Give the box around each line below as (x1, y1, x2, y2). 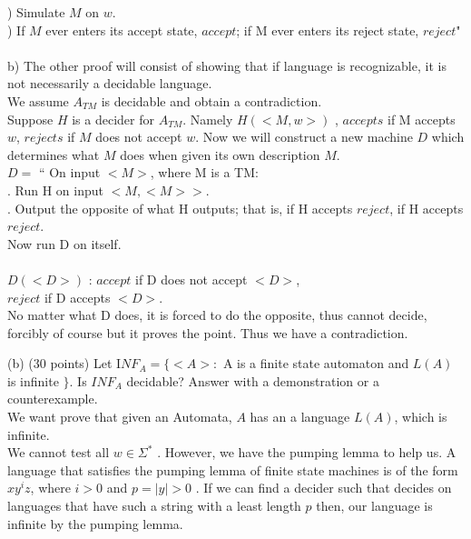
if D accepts (44, 287, 111, 306)
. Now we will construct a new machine (195, 127, 413, 146)
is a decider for (72, 109, 154, 128)
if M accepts (387, 109, 456, 128)
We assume (7, 91, 69, 110)
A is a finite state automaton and (222, 354, 409, 373)
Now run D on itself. (7, 234, 122, 253)
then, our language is (316, 496, 433, 515)
